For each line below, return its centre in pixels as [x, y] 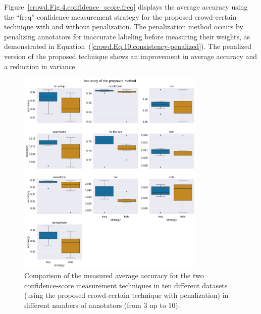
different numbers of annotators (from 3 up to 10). [102, 305]
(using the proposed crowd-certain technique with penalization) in [126, 295]
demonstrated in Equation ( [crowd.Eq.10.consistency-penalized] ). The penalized [128, 46]
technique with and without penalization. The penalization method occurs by [124, 27]
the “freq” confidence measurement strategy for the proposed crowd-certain [120, 16]
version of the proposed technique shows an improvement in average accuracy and [130, 56]
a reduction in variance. [41, 66]
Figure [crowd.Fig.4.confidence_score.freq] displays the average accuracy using [126, 7]
